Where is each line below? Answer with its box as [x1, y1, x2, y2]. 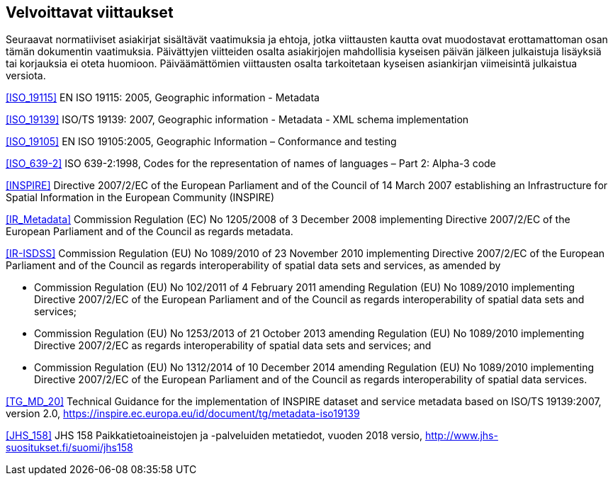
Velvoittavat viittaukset [6, 4, 174, 21]
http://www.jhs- [424, 429, 498, 442]
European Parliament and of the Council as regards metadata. [6, 225, 293, 238]
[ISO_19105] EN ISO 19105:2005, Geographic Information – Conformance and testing [6, 135, 397, 148]
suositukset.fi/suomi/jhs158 [6, 441, 133, 454]
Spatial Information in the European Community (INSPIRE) [6, 191, 275, 204]
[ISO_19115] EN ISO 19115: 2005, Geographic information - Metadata [6, 91, 320, 104]
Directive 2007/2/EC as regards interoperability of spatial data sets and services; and [34, 339, 432, 352]
